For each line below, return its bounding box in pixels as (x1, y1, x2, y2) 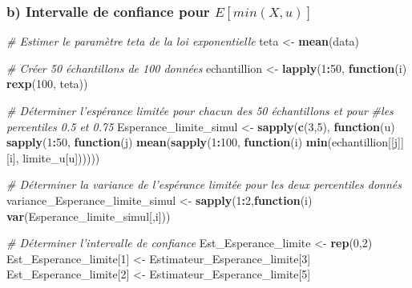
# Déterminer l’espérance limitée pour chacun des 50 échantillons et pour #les (6, 102, 394, 118)
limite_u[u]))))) (22, 149, 100, 166)
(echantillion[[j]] (327, 134, 404, 150)
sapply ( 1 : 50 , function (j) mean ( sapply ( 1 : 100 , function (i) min (6, 134, 328, 150)
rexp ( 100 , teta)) (6, 75, 88, 92)
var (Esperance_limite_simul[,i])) (6, 207, 171, 224)
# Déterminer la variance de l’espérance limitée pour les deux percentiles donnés (6, 176, 402, 193)
